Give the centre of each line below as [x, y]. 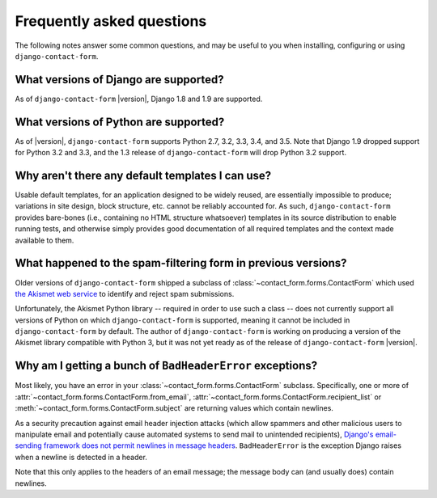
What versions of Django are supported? [119, 80]
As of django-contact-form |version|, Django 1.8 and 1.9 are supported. [139, 99]
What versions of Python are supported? [120, 122]
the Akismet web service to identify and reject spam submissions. [125, 293]
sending [28, 445]
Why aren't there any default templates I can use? [143, 175]
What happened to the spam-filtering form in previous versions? [181, 263]
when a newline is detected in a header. [81, 457]
